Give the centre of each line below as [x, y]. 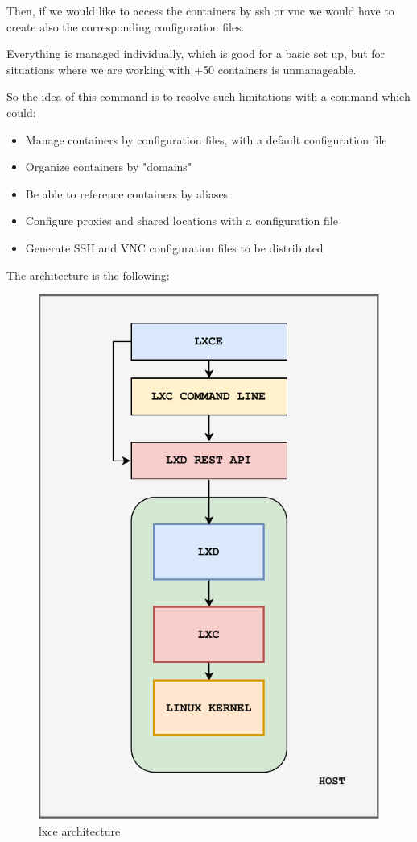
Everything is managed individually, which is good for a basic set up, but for [196, 54]
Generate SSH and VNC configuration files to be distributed [174, 247]
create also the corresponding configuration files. [126, 26]
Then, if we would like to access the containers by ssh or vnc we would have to [200, 10]
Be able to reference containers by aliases [127, 193]
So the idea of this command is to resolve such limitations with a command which [208, 96]
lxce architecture [80, 831]
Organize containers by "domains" [109, 167]
